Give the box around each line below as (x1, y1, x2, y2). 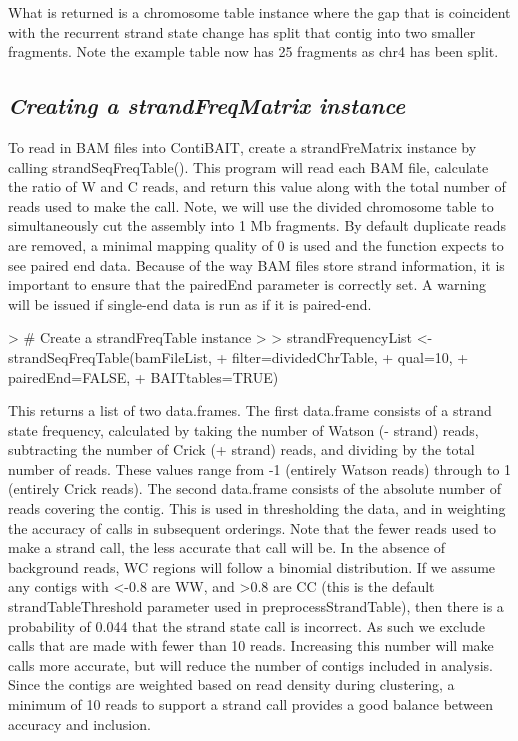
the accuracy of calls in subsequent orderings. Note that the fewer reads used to (8, 517, 496, 538)
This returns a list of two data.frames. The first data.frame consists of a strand (8, 400, 492, 421)
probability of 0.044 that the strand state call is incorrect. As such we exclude (8, 615, 485, 636)
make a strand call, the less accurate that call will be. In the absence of (8, 537, 446, 558)
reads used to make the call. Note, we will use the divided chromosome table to (8, 195, 494, 216)
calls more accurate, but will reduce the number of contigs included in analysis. (8, 654, 494, 675)
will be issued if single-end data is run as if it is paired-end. (8, 293, 372, 314)
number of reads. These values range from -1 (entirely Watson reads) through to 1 (8, 458, 512, 479)
